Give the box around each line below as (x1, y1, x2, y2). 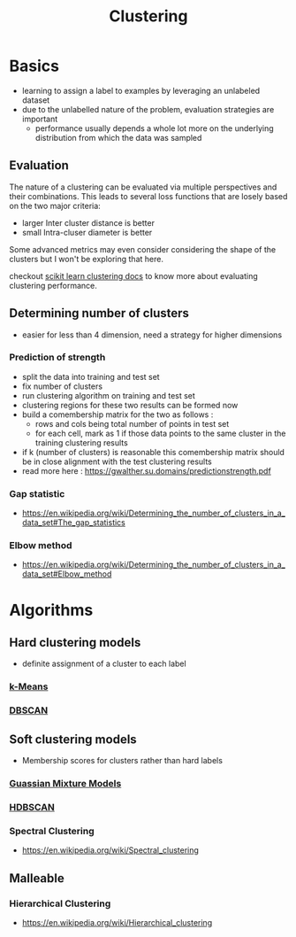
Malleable (9, 871, 65, 886)
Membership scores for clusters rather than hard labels (21, 755, 224, 766)
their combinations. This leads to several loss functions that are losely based (9, 190, 288, 201)
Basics (9, 56, 60, 76)
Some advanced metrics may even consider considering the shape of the (9, 244, 277, 254)
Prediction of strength (9, 352, 106, 364)
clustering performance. (9, 280, 97, 290)
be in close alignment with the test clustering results (21, 456, 212, 467)
